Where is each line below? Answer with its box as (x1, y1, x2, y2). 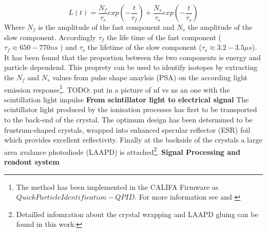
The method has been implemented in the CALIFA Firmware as (16, 181, 219, 192)
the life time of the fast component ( (107, 31, 221, 42)
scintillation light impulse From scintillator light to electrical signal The (4, 94, 249, 104)
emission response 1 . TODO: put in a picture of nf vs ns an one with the (4, 82, 230, 95)
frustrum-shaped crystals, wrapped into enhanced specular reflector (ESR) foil (4, 124, 251, 135)
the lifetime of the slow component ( (87, 42, 202, 52)
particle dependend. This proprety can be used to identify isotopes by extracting (4, 62, 258, 73)
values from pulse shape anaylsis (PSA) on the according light (52, 72, 247, 82)
